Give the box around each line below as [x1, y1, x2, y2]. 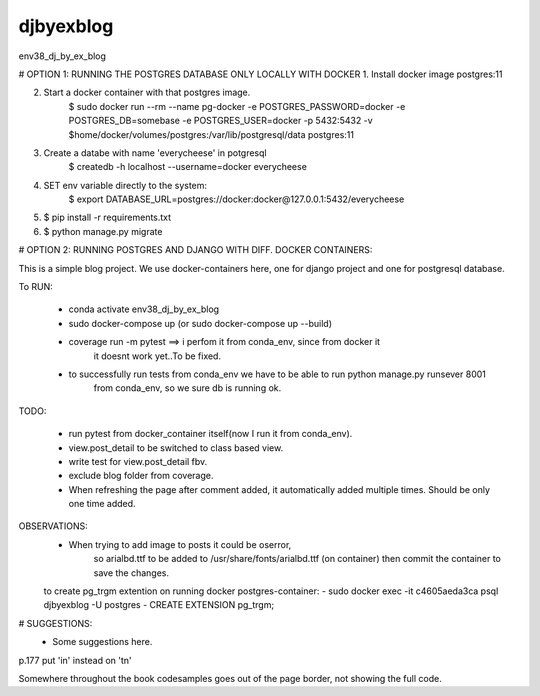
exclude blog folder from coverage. [68, 470, 214, 482]
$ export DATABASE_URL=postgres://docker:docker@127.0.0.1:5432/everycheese [68, 193, 405, 205]
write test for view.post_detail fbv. [68, 455, 208, 467]
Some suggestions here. [52, 636, 153, 648]
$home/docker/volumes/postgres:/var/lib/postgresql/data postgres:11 [68, 128, 355, 140]
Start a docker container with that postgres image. [43, 86, 251, 99]
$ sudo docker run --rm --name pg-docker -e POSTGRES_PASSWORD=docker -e [68, 100, 406, 112]
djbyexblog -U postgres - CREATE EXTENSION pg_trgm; [43, 599, 275, 611]
